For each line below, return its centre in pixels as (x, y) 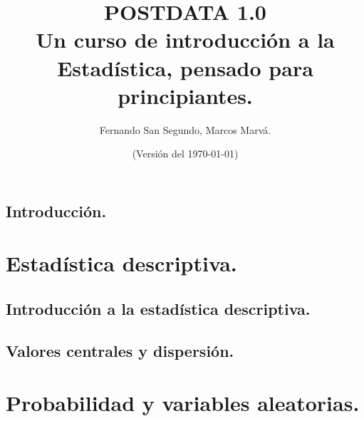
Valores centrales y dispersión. (120, 350)
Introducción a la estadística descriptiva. (158, 309)
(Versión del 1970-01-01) (185, 154)
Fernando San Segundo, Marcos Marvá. (185, 129)
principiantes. (185, 95)
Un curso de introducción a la (185, 40)
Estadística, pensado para (185, 67)
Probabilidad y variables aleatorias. (183, 403)
